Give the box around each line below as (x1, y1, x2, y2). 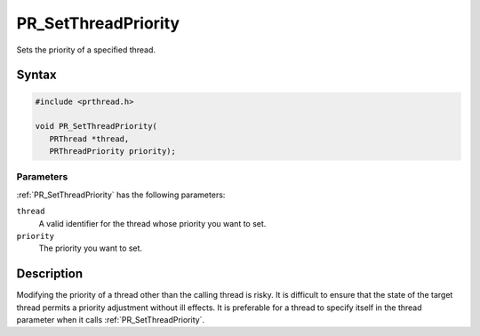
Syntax (16, 68, 57, 83)
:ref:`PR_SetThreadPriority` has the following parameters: (16, 189, 226, 200)
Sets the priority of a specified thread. (16, 44, 156, 55)
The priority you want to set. (38, 243, 142, 253)
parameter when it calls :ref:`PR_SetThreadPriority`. (16, 315, 204, 325)
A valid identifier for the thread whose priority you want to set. (38, 218, 267, 228)
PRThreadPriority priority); (49, 147, 177, 156)
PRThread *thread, (49, 133, 130, 144)
